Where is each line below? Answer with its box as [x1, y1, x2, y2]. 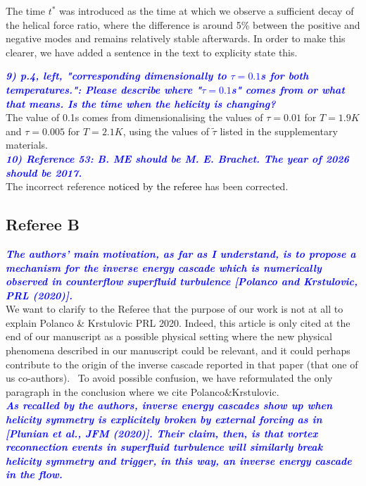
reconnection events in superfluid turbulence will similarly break [6, 440, 323, 454]
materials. [6, 137, 49, 152]
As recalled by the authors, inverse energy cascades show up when [6, 398, 333, 413]
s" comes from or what [231, 82, 345, 96]
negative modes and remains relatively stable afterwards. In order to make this [6, 31, 346, 46]
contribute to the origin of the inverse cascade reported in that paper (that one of [6, 356, 358, 371]
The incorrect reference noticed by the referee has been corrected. [6, 179, 289, 194]
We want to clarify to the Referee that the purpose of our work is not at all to [6, 301, 343, 316]
